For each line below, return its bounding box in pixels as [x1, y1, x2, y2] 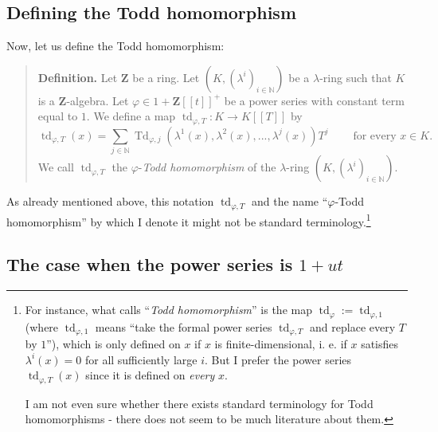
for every [353, 130, 397, 142]
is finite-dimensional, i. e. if [214, 335, 347, 351]
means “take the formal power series [95, 318, 272, 335]
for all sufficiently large [84, 351, 197, 367]
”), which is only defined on [46, 335, 181, 351]
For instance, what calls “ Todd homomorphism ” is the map [25, 301, 312, 318]
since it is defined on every [85, 367, 215, 383]
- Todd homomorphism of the [138, 159, 276, 175]
